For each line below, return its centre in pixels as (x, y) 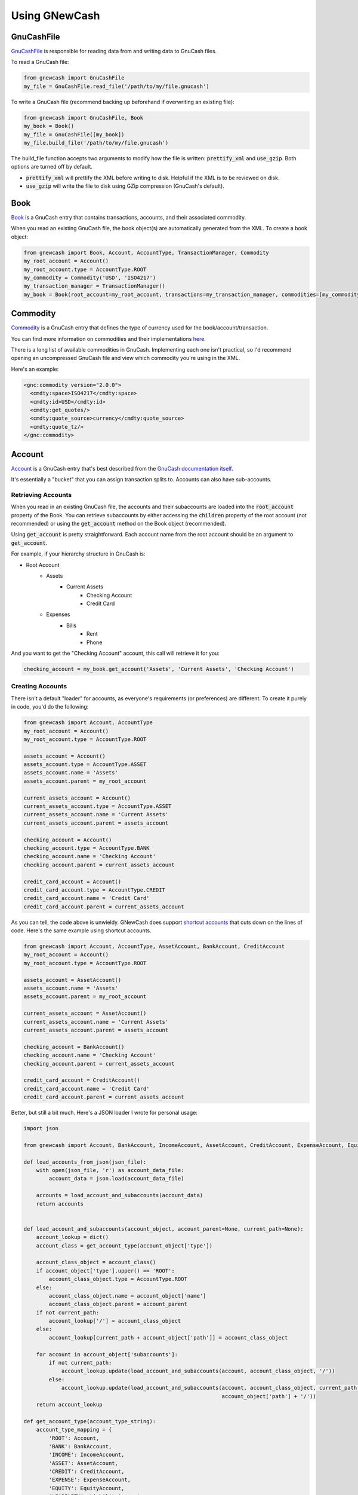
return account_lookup (69, 1404)
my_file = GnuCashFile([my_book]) (74, 134)
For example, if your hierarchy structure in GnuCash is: (78, 554)
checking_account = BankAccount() (74, 1047)
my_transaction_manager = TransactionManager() (94, 286)
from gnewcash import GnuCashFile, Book (83, 118)
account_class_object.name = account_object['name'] (127, 1296)
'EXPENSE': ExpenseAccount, (90, 1480)
